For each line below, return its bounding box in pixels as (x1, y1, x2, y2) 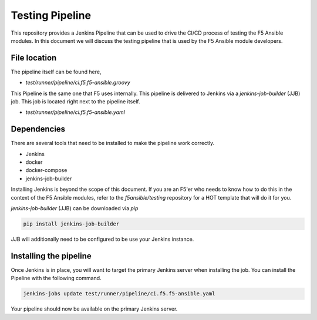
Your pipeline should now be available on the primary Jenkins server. (11, 305, 178, 312)
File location (11, 53, 57, 63)
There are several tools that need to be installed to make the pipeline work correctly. (11, 140, 215, 147)
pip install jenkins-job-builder (23, 221, 120, 227)
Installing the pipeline (11, 251, 92, 261)
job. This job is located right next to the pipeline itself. (11, 98, 140, 105)
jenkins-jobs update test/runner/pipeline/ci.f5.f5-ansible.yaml (23, 291, 215, 297)
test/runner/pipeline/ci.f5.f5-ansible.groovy (25, 79, 130, 86)
